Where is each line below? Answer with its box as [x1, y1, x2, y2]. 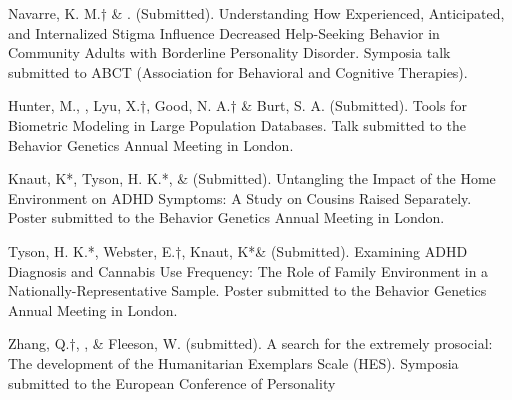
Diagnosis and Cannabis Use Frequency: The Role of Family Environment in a [8, 260, 489, 281]
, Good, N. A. [146, 95, 231, 116]
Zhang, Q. [8, 333, 70, 354]
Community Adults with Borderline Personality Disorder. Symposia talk [8, 42, 451, 63]
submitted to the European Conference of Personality [8, 372, 336, 393]
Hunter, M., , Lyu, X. [8, 95, 141, 116]
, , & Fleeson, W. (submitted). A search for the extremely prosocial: [75, 333, 493, 354]
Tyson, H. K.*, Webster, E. [8, 240, 176, 261]
